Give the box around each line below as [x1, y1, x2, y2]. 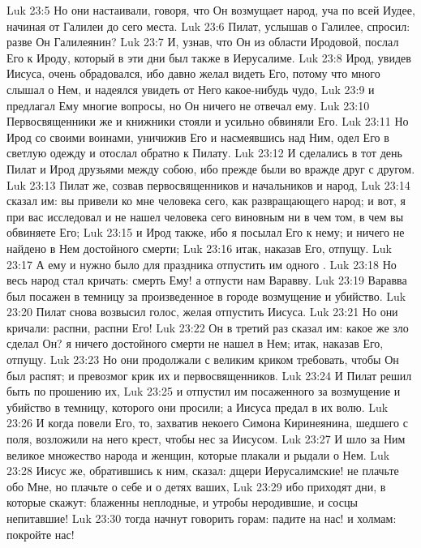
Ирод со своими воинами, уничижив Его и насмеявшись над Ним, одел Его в [6, 128, 389, 145]
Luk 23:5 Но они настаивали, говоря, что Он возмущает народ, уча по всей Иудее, [6, 2, 415, 18]
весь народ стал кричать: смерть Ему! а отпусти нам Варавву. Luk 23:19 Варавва [6, 272, 407, 289]
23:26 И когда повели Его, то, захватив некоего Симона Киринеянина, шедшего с [6, 414, 408, 431]
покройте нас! [6, 525, 75, 542]
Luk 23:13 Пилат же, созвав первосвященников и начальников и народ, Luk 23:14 [6, 176, 410, 193]
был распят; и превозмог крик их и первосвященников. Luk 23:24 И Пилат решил [6, 366, 412, 383]
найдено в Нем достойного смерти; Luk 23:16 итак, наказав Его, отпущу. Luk [6, 239, 392, 256]
